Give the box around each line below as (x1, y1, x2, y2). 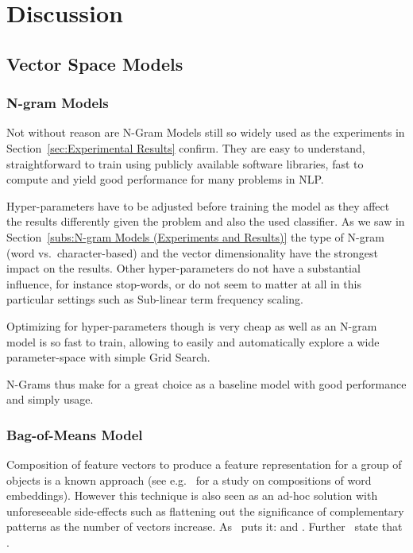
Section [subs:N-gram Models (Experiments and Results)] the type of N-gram (6, 228, 384, 245)
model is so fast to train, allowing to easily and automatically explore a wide (6, 333, 380, 350)
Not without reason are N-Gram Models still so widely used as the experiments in (6, 124, 405, 141)
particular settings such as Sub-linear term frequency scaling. (6, 291, 303, 307)
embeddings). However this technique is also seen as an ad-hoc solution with (6, 487, 378, 504)
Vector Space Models (6, 51, 183, 75)
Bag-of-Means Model (6, 424, 143, 444)
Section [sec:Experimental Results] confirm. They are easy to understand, (6, 139, 365, 156)
